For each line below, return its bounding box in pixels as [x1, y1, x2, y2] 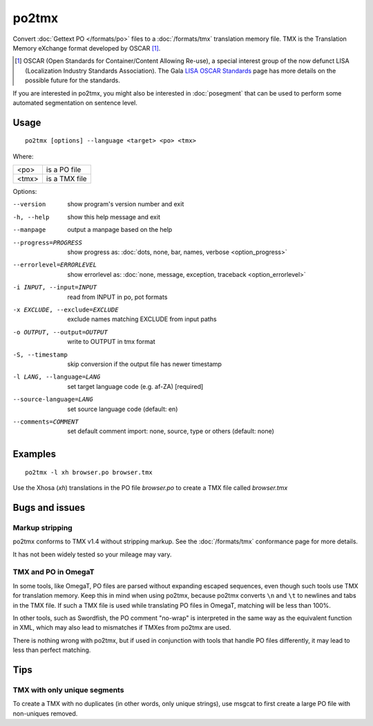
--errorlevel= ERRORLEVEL [12, 261, 97, 269]
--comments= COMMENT [12, 417, 79, 426]
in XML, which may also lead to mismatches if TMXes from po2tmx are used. [12, 624, 231, 632]
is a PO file [46, 165, 82, 174]
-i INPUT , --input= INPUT [12, 284, 97, 291]
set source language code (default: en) [67, 405, 178, 413]
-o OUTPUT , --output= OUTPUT [12, 328, 108, 336]
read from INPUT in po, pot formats [67, 293, 168, 301]
